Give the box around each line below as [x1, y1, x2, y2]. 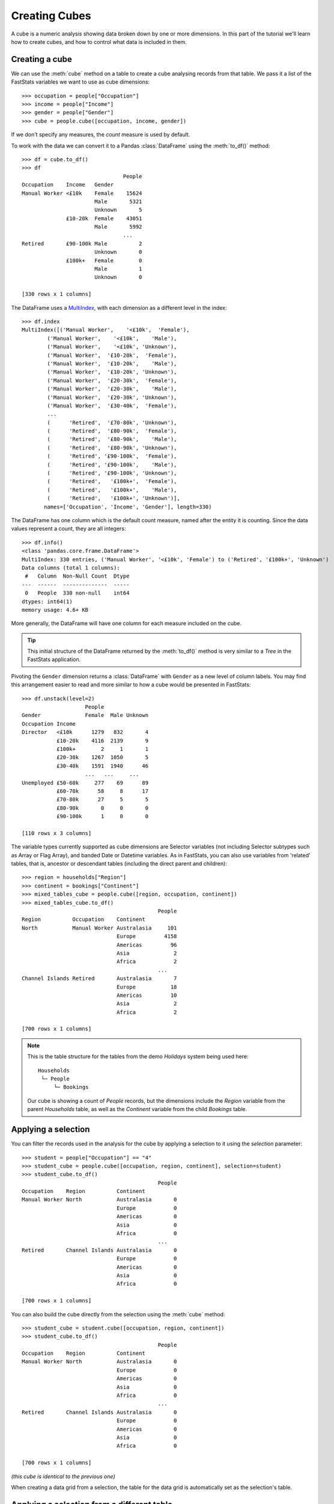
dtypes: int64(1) [22, 598, 73, 605]
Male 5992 [94, 223, 142, 230]
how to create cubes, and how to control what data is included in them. [11, 38, 187, 45]
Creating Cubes [11, 9, 91, 22]
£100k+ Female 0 [66, 257, 142, 264]
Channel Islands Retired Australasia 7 [22, 975, 177, 982]
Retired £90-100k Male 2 [22, 240, 142, 247]
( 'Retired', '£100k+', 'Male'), [47, 486, 177, 493]
